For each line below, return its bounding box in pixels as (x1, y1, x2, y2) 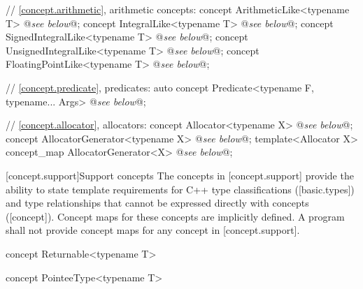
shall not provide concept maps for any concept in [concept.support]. (6, 223, 300, 237)
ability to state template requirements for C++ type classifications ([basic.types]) (6, 181, 355, 196)
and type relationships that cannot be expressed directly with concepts (6, 195, 309, 210)
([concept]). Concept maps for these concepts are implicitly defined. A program (6, 209, 345, 223)
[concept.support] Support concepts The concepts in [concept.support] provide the (6, 168, 354, 182)
